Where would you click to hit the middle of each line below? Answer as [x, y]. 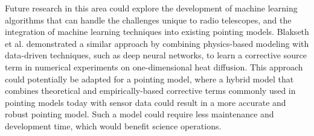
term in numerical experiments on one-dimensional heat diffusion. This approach [154, 66]
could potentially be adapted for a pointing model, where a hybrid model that [149, 79]
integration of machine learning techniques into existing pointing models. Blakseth [157, 32]
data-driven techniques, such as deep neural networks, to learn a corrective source [156, 55]
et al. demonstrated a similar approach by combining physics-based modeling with [157, 43]
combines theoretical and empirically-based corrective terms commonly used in [150, 91]
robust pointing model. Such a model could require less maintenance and [139, 114]
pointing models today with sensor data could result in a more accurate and [146, 102]
